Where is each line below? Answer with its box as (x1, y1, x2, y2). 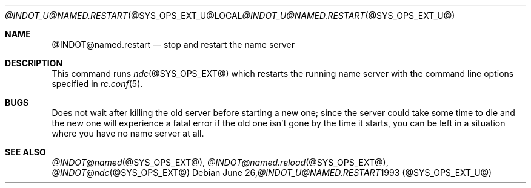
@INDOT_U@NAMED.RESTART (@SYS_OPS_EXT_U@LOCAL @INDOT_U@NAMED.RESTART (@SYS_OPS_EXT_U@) (5, 10, 455, 21)
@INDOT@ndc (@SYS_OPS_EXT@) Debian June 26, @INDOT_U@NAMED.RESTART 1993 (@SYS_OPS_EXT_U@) (52, 167, 492, 178)
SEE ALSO (5, 147, 46, 157)
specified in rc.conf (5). (52, 79, 143, 89)
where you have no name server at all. (52, 128, 204, 138)
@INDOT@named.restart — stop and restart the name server (52, 39, 295, 50)
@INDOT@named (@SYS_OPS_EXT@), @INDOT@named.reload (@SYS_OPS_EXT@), (52, 157, 389, 167)
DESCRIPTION (5, 58, 63, 68)
